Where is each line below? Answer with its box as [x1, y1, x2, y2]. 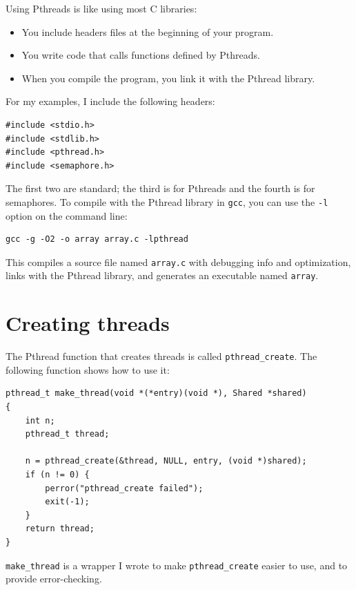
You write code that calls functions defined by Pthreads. [21, 48, 260, 62]
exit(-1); [45, 497, 90, 507]
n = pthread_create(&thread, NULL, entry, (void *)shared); [25, 456, 307, 466]
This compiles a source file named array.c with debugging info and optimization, [6, 254, 351, 269]
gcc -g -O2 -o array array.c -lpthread [6, 234, 188, 245]
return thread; [25, 524, 95, 534]
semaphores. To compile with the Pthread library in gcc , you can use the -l [6, 194, 328, 209]
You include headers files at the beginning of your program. [21, 24, 274, 39]
